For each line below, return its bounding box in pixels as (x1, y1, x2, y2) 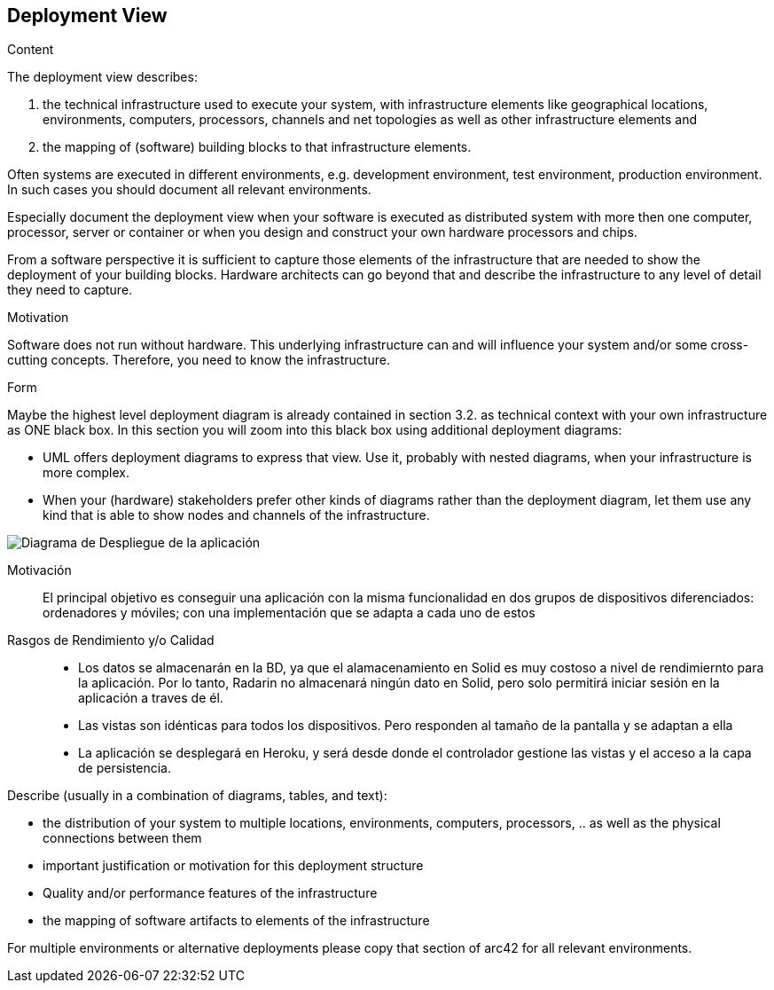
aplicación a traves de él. (78, 690, 223, 706)
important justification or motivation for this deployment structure (43, 858, 424, 874)
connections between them (43, 830, 202, 846)
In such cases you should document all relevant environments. (7, 182, 371, 198)
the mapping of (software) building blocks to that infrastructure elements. (43, 139, 472, 155)
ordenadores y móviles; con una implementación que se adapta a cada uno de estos (43, 605, 536, 621)
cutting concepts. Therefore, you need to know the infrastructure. (7, 352, 390, 368)
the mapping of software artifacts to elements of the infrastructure (43, 913, 430, 929)
